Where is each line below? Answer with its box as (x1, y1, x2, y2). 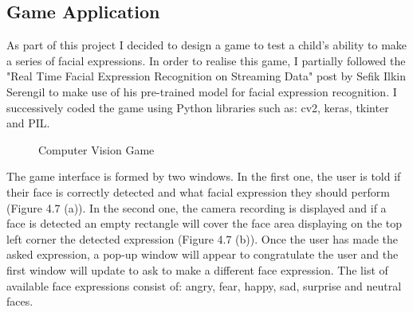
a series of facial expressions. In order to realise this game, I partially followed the (6, 52, 406, 68)
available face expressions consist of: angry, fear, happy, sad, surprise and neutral (6, 277, 402, 294)
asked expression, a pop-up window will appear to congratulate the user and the (6, 246, 399, 263)
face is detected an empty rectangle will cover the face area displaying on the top (6, 215, 403, 232)
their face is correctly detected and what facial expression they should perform (6, 183, 390, 200)
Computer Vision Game (38, 141, 155, 158)
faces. (6, 293, 33, 310)
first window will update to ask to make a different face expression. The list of (6, 261, 388, 278)
